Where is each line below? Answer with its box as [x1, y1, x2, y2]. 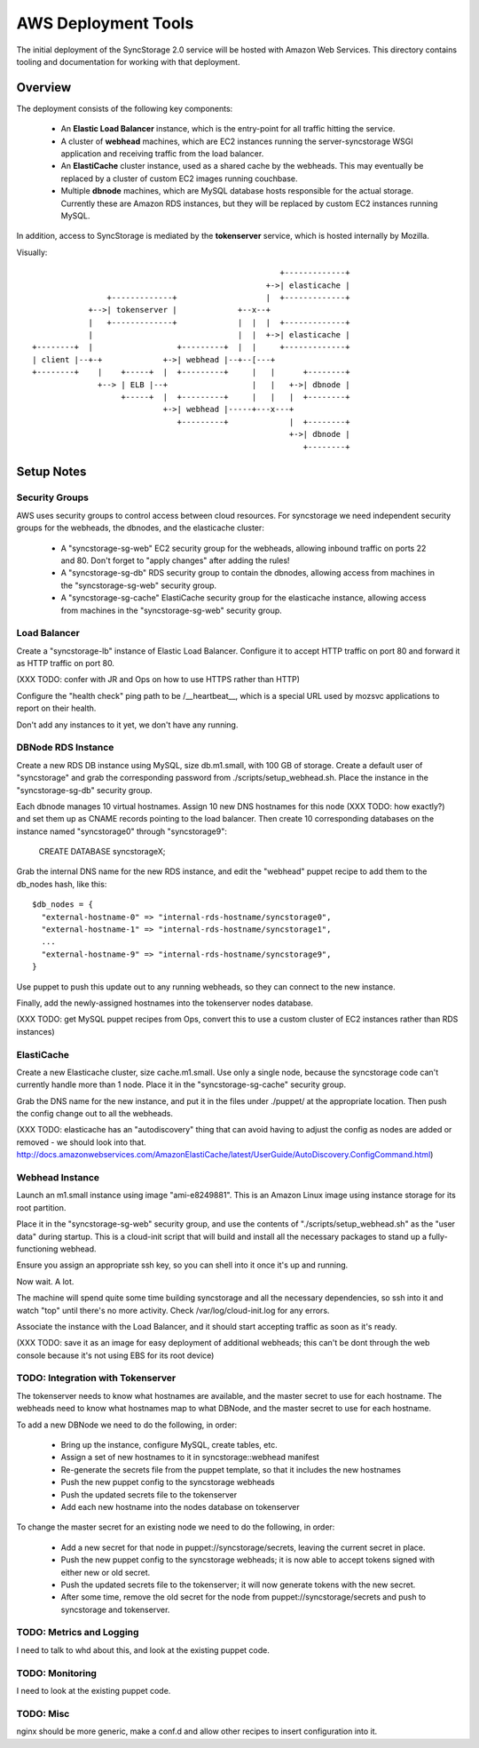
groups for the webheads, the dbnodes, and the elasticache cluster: [16, 522, 265, 533]
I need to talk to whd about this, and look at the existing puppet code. [16, 1644, 271, 1656]
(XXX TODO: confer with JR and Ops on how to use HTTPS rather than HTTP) [16, 674, 301, 685]
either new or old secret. [60, 1567, 151, 1577]
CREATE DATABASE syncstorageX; [38, 846, 166, 857]
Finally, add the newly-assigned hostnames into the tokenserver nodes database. [16, 997, 314, 1008]
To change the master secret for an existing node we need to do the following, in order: [16, 1522, 335, 1532]
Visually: [16, 247, 48, 258]
